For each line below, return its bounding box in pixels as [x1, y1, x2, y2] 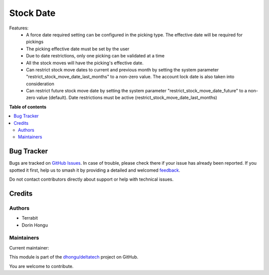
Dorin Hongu [21, 222, 48, 228]
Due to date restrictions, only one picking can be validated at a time [26, 53, 165, 59]
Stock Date [9, 7, 56, 18]
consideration [26, 80, 54, 87]
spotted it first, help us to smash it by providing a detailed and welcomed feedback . [9, 167, 180, 173]
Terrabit [21, 215, 38, 221]
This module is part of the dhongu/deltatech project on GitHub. [9, 254, 138, 260]
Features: [9, 25, 29, 31]
